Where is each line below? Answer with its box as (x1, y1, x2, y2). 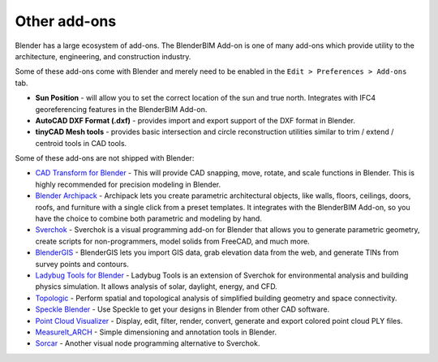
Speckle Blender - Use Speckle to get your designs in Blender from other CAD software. (35, 304, 330, 314)
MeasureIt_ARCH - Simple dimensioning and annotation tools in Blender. (35, 327, 277, 337)
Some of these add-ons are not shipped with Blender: (15, 153, 195, 163)
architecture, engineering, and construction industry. (15, 51, 191, 61)
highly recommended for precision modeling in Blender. (35, 179, 221, 189)
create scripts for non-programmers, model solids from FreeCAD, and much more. (35, 236, 310, 246)
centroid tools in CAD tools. (35, 138, 127, 148)
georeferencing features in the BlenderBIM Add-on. (35, 104, 208, 114)
